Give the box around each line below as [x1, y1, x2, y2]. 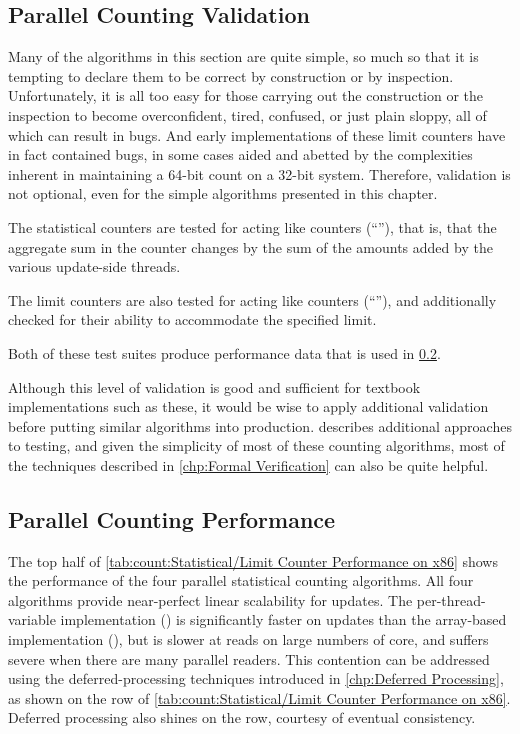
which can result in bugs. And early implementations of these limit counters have [8, 124, 506, 145]
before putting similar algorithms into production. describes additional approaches [8, 415, 512, 436]
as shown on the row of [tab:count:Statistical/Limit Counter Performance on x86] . [8, 687, 511, 708]
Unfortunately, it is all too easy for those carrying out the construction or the [8, 85, 484, 106]
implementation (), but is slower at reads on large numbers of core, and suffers [8, 629, 489, 650]
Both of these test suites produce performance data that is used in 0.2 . [8, 342, 441, 363]
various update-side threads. [8, 256, 181, 277]
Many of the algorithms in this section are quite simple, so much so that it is [8, 46, 479, 67]
